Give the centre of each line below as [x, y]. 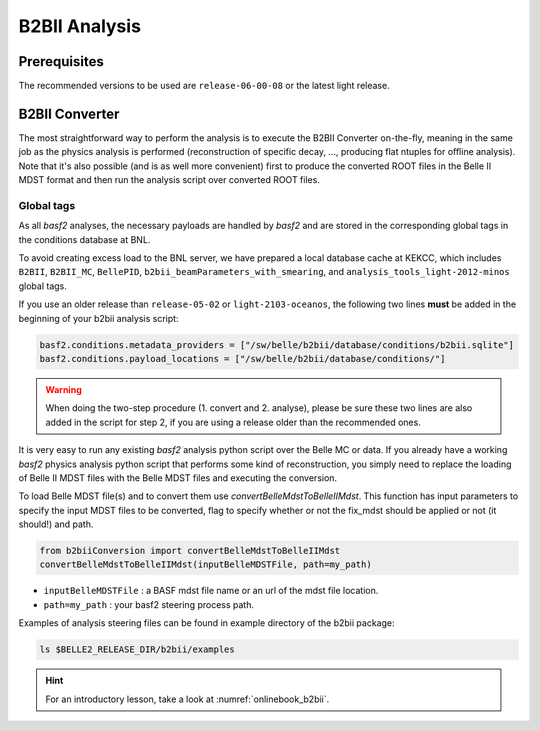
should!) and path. [56, 524]
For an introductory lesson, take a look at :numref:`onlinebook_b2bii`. [187, 699]
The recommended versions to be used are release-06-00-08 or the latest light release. [204, 86]
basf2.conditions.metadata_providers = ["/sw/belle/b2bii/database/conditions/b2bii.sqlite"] [277, 344]
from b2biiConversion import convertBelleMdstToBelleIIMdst [190, 551]
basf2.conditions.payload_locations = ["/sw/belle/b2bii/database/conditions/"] [242, 358]
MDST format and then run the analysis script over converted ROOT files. [169, 180]
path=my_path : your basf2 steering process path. [149, 604]
